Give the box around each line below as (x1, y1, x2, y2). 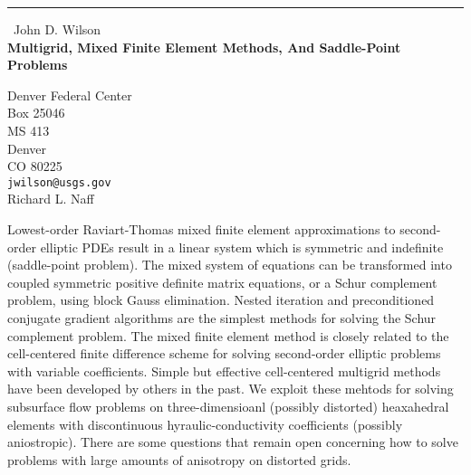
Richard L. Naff (7, 189, 94, 208)
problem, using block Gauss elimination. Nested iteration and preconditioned (7, 290, 435, 309)
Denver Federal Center (7, 85, 132, 104)
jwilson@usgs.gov (7, 176, 111, 189)
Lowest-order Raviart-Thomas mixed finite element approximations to (7, 220, 396, 238)
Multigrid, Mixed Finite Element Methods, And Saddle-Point (7, 37, 401, 56)
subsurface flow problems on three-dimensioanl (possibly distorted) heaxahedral (7, 396, 449, 415)
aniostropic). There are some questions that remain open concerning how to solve (7, 432, 458, 451)
